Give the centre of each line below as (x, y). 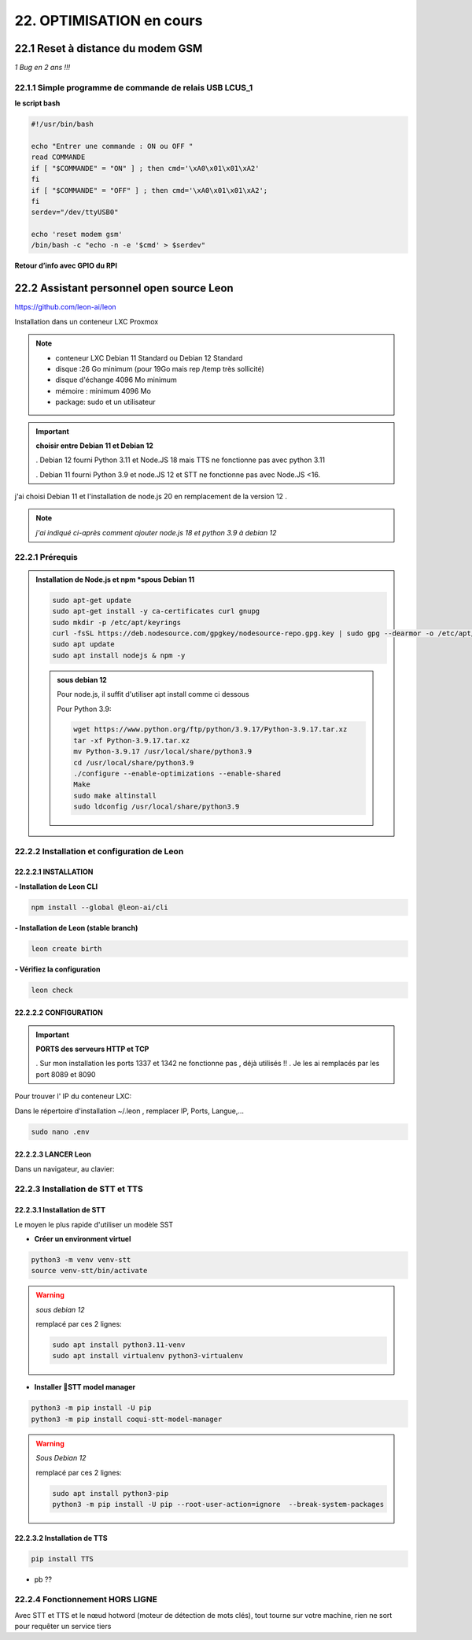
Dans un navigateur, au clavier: (65, 1168)
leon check (52, 990)
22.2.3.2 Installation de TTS (61, 1538)
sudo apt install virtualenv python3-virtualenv (148, 1356)
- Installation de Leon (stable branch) (76, 927)
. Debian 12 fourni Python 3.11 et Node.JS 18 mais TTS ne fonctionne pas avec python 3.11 (181, 460)
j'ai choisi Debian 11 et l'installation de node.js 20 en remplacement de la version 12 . (151, 497)
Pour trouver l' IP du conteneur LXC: (73, 1096)
